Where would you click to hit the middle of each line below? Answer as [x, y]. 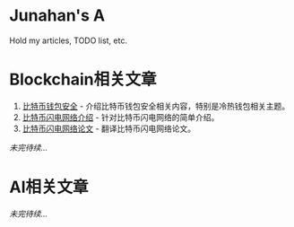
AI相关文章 [49, 187]
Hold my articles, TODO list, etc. [69, 40]
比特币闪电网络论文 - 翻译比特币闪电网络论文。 [109, 128]
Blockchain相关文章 [83, 79]
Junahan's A [57, 16]
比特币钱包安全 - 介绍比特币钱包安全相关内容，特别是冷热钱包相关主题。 [156, 106]
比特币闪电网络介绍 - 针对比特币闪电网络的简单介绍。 [121, 117]
